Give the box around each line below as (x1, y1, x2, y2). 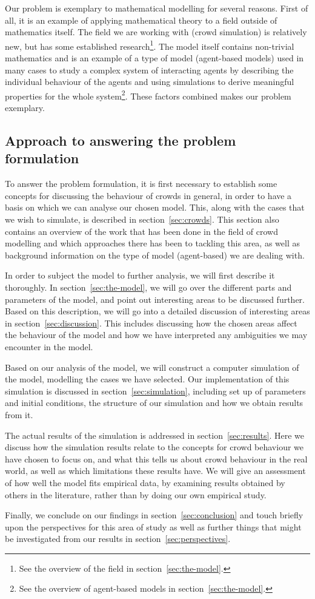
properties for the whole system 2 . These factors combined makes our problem (5, 87, 291, 102)
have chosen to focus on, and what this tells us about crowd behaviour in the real (5, 452, 308, 465)
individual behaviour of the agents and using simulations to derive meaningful (5, 75, 294, 88)
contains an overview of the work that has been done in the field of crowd (5, 225, 278, 237)
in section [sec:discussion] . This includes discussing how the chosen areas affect (5, 316, 297, 329)
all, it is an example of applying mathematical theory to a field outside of (5, 13, 277, 26)
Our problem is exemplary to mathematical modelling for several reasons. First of (5, 2, 308, 14)
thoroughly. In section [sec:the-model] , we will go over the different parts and (5, 281, 292, 293)
